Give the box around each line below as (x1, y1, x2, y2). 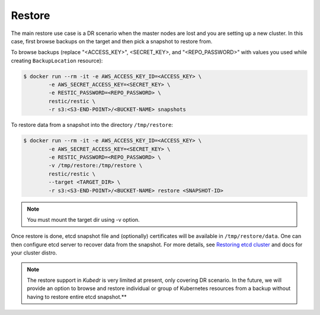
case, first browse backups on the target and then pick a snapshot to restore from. (11, 37, 213, 44)
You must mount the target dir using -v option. (27, 216, 140, 223)
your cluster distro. (11, 249, 57, 256)
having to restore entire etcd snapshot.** (27, 293, 127, 300)
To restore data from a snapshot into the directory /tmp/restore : (11, 122, 173, 129)
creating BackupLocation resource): (11, 57, 103, 64)
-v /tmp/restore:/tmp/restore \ (48, 162, 142, 169)
